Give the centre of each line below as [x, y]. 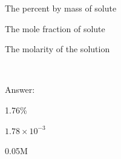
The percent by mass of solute [61, 8]
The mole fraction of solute [55, 28]
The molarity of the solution [57, 49]
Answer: [20, 90]
